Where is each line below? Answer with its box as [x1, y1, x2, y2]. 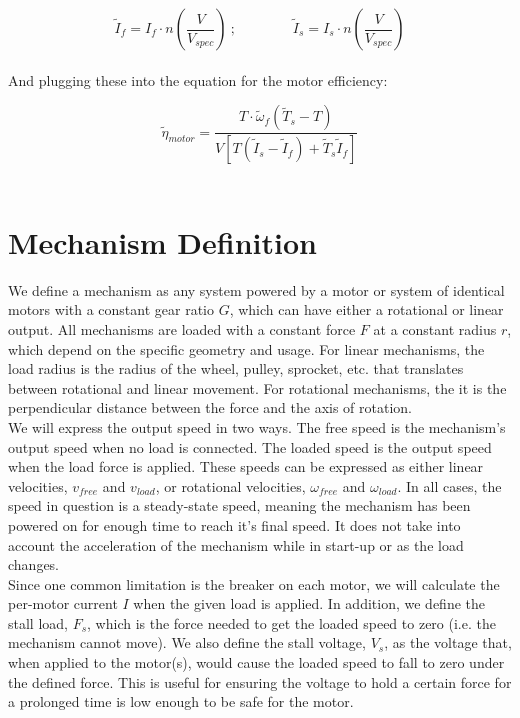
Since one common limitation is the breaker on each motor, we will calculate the [8, 573, 500, 594]
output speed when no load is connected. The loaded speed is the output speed [8, 436, 492, 457]
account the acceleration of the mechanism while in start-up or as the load [8, 534, 464, 555]
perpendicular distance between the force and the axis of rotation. [8, 397, 412, 418]
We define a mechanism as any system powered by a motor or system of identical [8, 279, 505, 300]
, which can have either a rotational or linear [229, 299, 504, 320]
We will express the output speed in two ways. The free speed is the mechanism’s [8, 416, 506, 437]
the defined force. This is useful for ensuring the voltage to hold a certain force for [8, 671, 512, 692]
